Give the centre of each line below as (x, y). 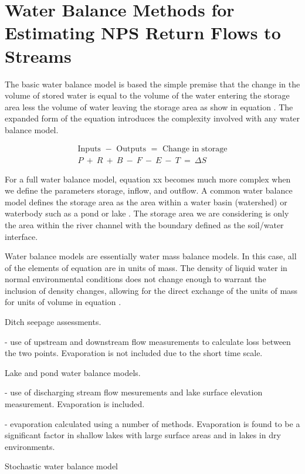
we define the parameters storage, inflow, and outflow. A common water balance (149, 190)
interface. (21, 236)
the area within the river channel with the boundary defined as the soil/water (144, 224)
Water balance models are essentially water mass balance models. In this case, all (151, 256)
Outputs (131, 149)
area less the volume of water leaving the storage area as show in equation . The (149, 106)
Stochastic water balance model (61, 466)
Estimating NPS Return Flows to (143, 33)
